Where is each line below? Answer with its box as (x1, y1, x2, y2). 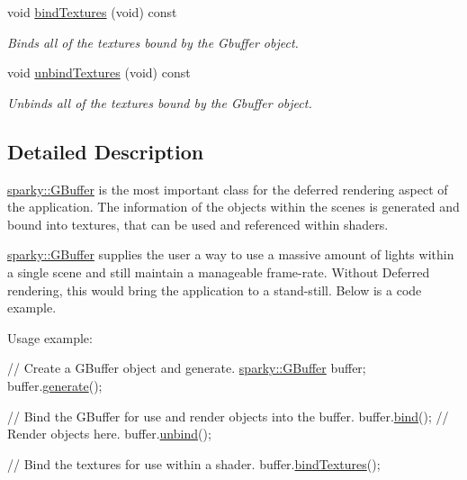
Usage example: (7, 328, 93, 347)
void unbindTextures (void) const (7, 63, 191, 82)
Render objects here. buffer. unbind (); (7, 424, 211, 443)
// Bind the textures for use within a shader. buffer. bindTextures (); (7, 454, 381, 473)
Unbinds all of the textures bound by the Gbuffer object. (7, 93, 312, 112)
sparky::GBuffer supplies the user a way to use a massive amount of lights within (7, 245, 454, 264)
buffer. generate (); (7, 376, 103, 394)
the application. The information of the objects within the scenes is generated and (7, 197, 460, 216)
